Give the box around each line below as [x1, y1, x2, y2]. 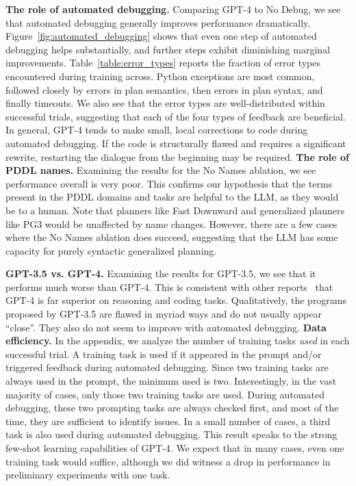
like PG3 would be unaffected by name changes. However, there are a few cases [5, 216, 338, 231]
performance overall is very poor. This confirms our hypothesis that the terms [5, 176, 333, 190]
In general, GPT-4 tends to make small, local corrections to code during [5, 123, 308, 137]
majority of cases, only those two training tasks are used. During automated [5, 387, 325, 401]
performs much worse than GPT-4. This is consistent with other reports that [5, 279, 333, 294]
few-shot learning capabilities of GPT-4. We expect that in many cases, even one [5, 441, 344, 455]
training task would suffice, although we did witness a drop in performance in [5, 454, 331, 468]
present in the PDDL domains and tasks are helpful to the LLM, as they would [5, 190, 339, 204]
